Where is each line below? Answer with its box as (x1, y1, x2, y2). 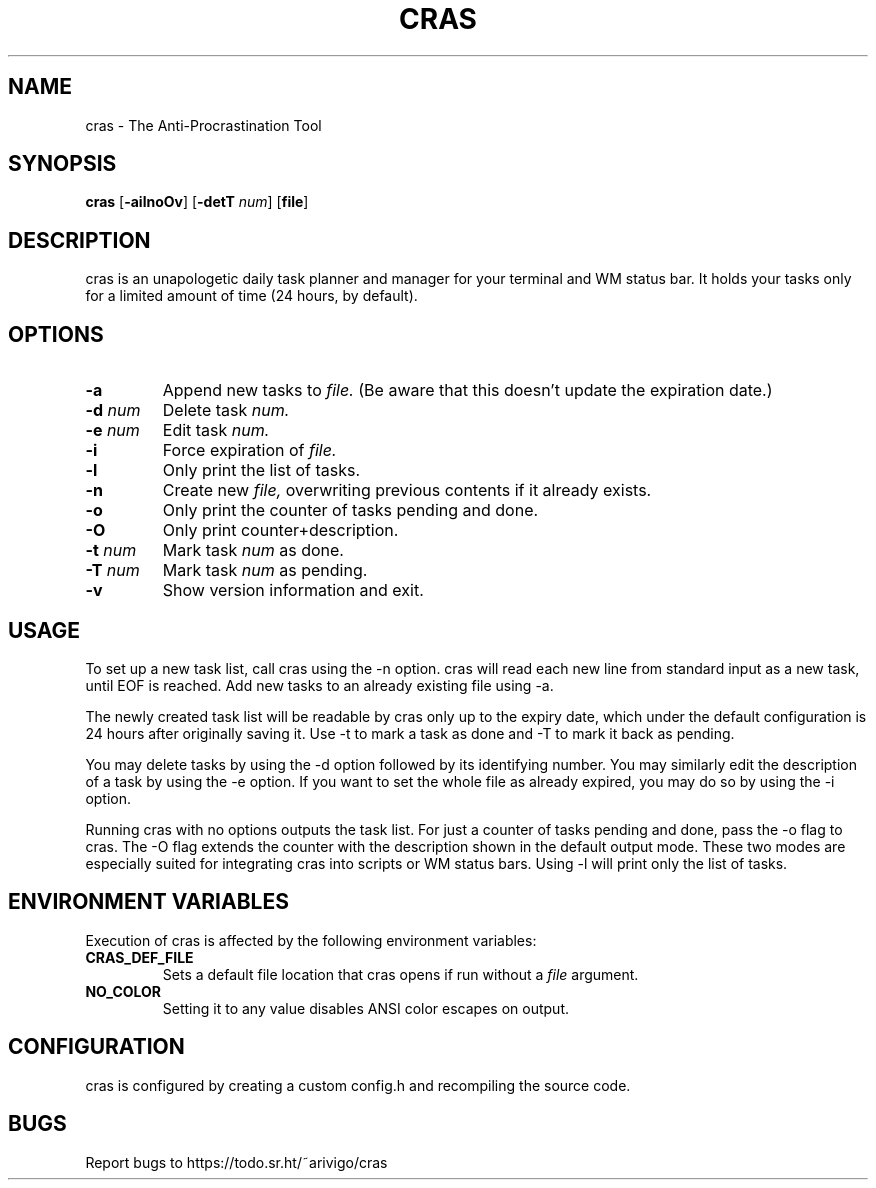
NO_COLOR (85, 982, 162, 1000)
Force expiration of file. (162, 440, 337, 461)
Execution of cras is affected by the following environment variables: (85, 931, 537, 949)
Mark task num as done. (162, 540, 344, 561)
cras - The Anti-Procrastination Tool (85, 116, 322, 134)
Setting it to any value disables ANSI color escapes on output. (162, 999, 570, 1017)
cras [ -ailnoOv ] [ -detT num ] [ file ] (85, 193, 309, 211)
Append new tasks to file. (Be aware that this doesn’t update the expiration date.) (162, 380, 773, 401)
